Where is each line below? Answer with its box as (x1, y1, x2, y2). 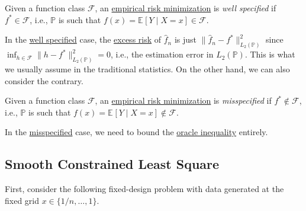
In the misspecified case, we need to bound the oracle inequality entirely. (5, 126, 268, 138)
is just (174, 33, 197, 46)
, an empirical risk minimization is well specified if (95, 2, 276, 14)
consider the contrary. (5, 74, 83, 87)
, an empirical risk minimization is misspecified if (95, 94, 272, 107)
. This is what (244, 48, 295, 60)
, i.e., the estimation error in (110, 48, 214, 60)
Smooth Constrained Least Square (5, 155, 220, 173)
